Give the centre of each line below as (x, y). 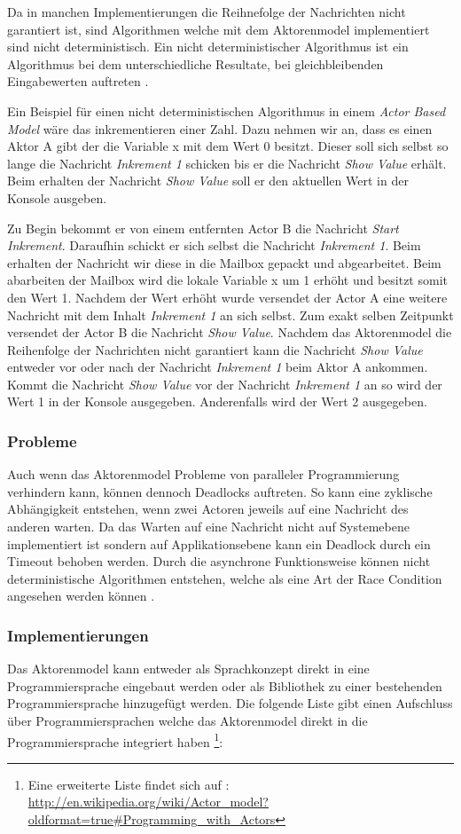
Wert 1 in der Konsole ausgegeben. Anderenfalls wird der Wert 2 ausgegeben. (217, 401)
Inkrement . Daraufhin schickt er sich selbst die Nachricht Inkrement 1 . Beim (214, 245)
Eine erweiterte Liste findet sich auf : (129, 784)
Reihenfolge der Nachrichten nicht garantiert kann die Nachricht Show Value (215, 349)
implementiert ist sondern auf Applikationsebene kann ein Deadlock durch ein (219, 543)
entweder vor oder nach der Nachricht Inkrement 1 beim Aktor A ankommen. (218, 367)
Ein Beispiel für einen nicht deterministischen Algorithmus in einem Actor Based (227, 110)
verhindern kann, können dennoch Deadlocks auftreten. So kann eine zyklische (220, 491)
